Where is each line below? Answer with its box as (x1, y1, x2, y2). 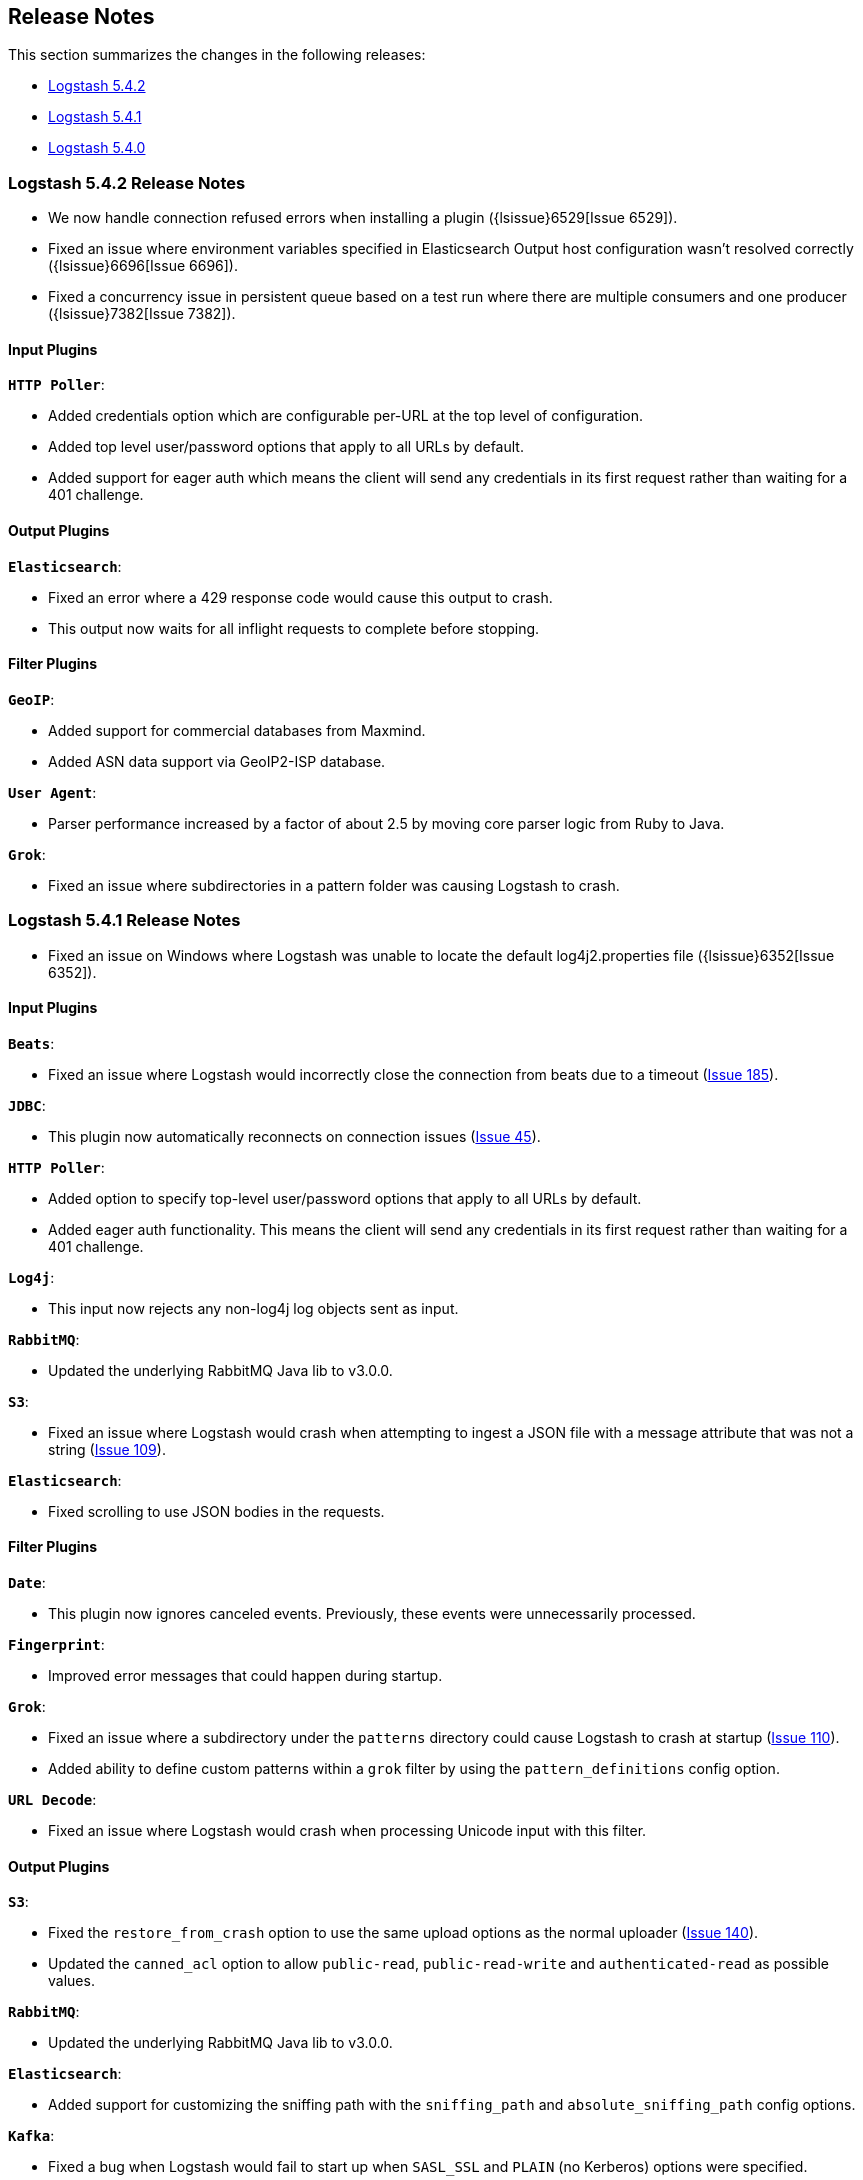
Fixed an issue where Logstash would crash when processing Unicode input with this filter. (48, 1822, 647, 1840)
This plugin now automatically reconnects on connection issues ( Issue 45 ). (48, 1127, 541, 1145)
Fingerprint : (8, 1636, 105, 1654)
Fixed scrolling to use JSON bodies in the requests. (48, 1502, 385, 1520)
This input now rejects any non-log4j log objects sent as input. (48, 1299, 459, 1317)
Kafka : (8, 2127, 55, 2145)
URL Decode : (8, 1791, 97, 1809)
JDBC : (8, 1096, 46, 1114)
